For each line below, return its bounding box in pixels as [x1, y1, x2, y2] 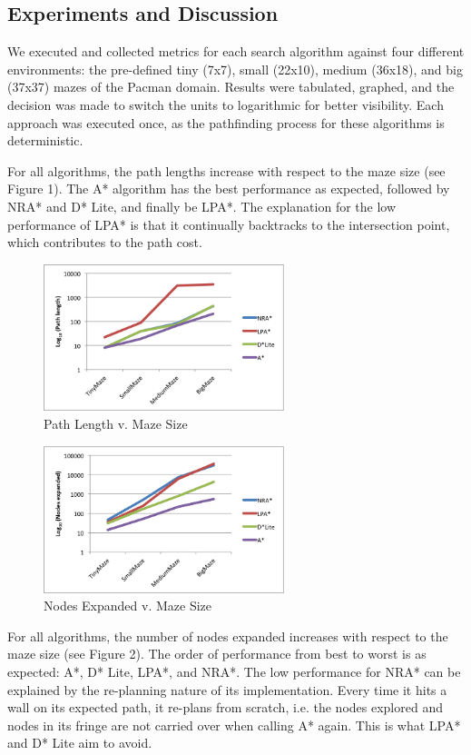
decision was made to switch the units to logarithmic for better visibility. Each [7, 94, 444, 114]
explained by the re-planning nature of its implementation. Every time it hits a [7, 680, 447, 699]
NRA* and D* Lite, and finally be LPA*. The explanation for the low [7, 196, 397, 215]
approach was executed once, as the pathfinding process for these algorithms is [7, 113, 445, 132]
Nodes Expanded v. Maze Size [44, 596, 211, 615]
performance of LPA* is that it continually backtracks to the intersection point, [7, 214, 450, 233]
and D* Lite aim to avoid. [7, 733, 152, 752]
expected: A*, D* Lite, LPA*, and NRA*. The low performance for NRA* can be [7, 661, 461, 680]
